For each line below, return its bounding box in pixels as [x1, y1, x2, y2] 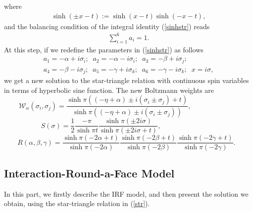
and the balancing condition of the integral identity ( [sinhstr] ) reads [4, 21, 210, 31]
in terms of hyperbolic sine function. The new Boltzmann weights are [4, 85, 214, 95]
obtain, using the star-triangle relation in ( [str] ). [4, 198, 150, 209]
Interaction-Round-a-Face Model [4, 165, 175, 180]
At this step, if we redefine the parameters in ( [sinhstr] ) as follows [4, 44, 203, 54]
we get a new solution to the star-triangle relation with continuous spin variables [4, 75, 249, 85]
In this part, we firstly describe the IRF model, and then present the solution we [4, 188, 249, 199]
